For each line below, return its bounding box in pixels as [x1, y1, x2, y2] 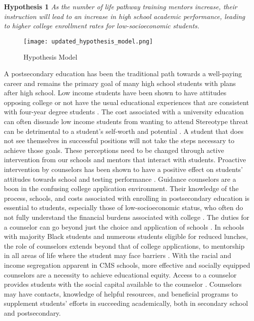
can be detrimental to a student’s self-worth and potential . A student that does [4, 126, 244, 136]
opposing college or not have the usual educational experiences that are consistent [4, 97, 249, 107]
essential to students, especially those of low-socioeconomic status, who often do [4, 202, 243, 213]
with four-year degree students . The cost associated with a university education [4, 107, 244, 117]
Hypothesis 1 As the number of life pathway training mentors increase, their [4, 1, 237, 11]
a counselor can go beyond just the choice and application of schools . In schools [4, 221, 244, 232]
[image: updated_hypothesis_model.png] [23, 38, 153, 45]
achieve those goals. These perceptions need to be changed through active [4, 145, 224, 155]
